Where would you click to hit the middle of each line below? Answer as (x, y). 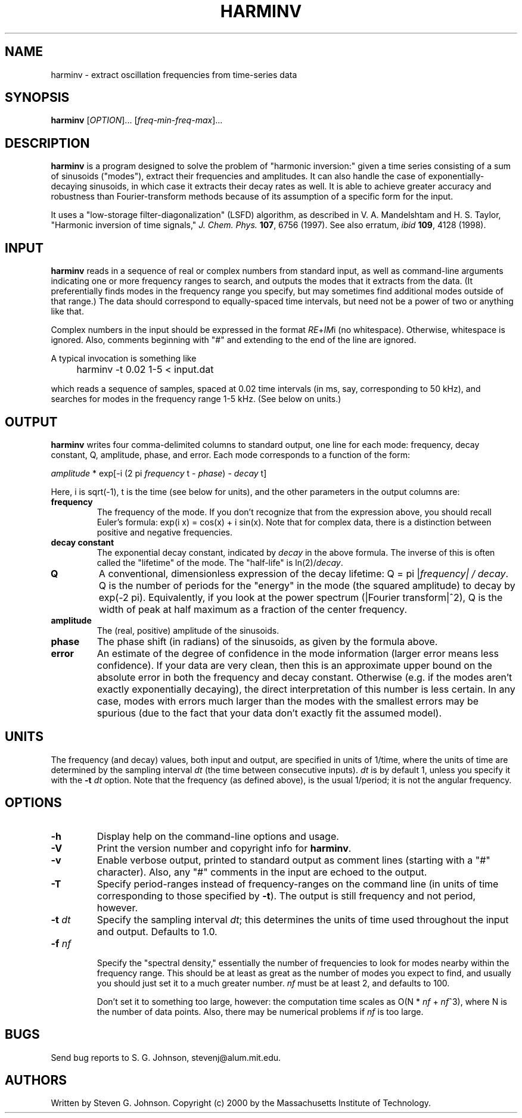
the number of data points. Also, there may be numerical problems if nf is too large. (260, 1011)
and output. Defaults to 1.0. (157, 931)
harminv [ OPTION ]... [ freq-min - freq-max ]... (137, 120)
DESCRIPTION (47, 143)
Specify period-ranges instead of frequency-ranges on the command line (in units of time (298, 884)
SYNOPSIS (37, 98)
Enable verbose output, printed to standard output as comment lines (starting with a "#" (293, 860)
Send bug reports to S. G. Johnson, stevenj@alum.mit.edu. (166, 1057)
